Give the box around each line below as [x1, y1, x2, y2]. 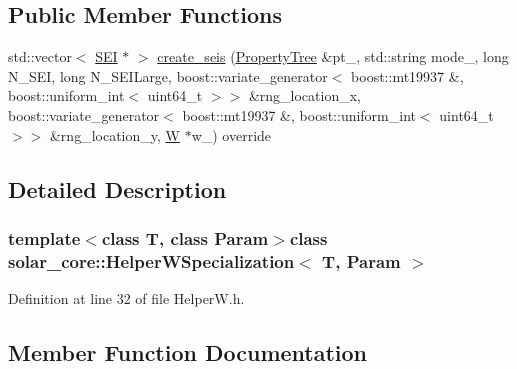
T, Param [322, 248, 401, 273]
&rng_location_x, [248, 85, 361, 106]
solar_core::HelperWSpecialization [8, 248, 295, 273]
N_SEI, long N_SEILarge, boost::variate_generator [8, 65, 328, 86]
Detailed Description [8, 173, 227, 204]
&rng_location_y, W [49, 124, 180, 145]
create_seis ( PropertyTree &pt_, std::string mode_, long [157, 46, 509, 67]
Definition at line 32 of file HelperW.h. [8, 288, 245, 309]
